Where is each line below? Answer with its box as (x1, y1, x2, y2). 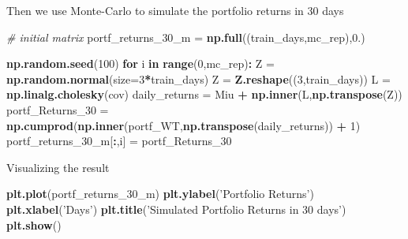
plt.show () (6, 216, 62, 233)
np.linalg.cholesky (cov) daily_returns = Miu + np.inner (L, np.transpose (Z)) (6, 86, 402, 103)
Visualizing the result (6, 159, 110, 175)
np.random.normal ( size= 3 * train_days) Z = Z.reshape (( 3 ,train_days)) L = (6, 70, 391, 87)
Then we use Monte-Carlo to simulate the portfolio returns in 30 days (6, 2, 344, 18)
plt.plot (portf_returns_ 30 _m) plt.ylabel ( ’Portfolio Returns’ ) (6, 185, 314, 202)
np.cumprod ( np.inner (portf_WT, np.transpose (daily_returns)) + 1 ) (6, 117, 361, 133)
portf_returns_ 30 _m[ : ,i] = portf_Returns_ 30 (6, 133, 232, 149)
